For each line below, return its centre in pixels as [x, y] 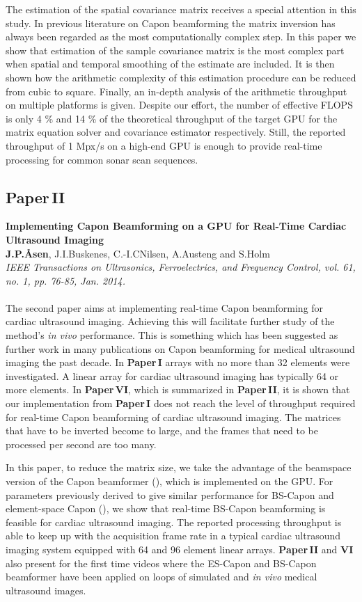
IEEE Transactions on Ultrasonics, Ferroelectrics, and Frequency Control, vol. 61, [181, 267]
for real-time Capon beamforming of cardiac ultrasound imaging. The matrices [173, 417]
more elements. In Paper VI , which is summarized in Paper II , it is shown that [178, 389]
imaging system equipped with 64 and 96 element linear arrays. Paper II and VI [180, 549]
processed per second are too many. [81, 444]
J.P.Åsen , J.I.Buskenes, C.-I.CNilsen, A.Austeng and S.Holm [138, 253]
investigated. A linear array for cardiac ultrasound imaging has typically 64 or [172, 375]
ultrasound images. [46, 590]
